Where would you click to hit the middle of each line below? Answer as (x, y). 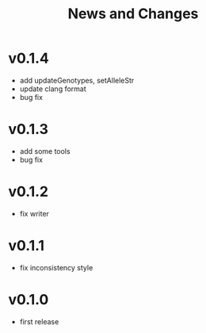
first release (39, 321)
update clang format (53, 89)
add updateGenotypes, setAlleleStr (77, 80)
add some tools (45, 151)
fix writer (34, 213)
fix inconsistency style (56, 267)
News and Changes (133, 14)
